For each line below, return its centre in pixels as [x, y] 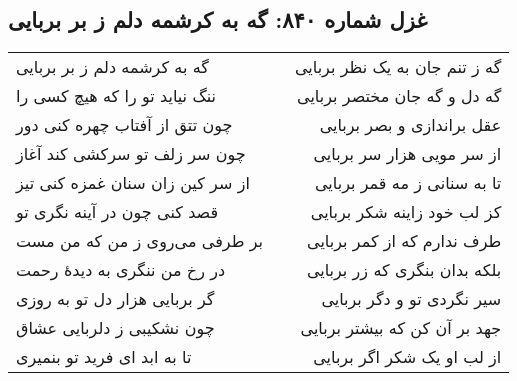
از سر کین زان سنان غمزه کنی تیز [133, 183]
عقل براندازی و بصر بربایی [410, 125]
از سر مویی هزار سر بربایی [407, 154]
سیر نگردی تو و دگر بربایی [411, 299]
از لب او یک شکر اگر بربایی [407, 357]
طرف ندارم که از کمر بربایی [404, 241]
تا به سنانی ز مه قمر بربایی [408, 183]
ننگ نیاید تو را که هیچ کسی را [116, 96]
